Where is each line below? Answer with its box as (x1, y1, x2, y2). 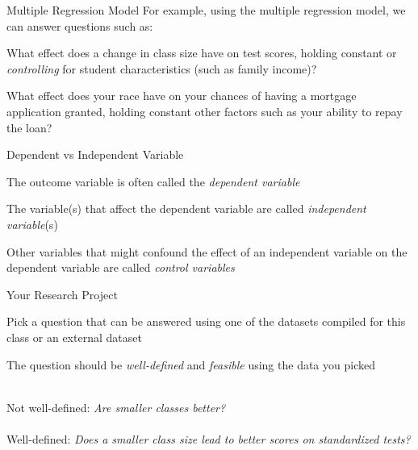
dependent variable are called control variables (6, 259, 235, 276)
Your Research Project (6, 285, 118, 302)
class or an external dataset (6, 328, 142, 345)
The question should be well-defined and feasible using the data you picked (6, 356, 375, 373)
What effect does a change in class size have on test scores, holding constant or (6, 44, 397, 61)
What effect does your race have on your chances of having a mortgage (6, 87, 357, 104)
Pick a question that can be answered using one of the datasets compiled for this (6, 313, 406, 330)
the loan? (6, 119, 52, 135)
